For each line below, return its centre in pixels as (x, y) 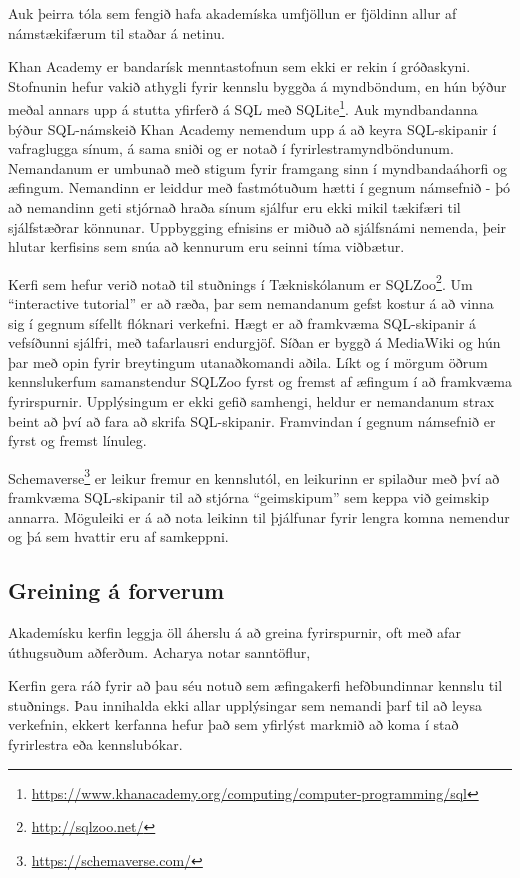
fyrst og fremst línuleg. (77, 440)
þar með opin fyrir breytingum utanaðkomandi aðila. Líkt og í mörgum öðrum (248, 361)
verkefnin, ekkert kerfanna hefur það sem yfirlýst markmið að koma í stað (233, 724)
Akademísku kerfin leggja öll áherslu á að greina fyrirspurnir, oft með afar (234, 632)
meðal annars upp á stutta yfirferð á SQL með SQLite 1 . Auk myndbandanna (243, 108)
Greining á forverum (116, 590)
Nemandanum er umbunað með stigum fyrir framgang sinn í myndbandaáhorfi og (257, 167)
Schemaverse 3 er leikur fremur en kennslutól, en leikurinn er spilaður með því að (254, 476)
